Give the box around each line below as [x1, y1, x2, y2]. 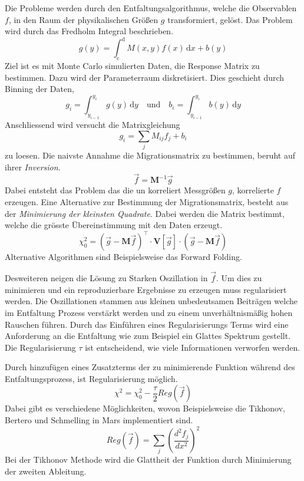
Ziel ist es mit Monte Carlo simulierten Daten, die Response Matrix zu [5, 60, 260, 72]
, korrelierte [232, 184, 274, 196]
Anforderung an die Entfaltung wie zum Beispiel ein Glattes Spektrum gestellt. [5, 330, 291, 342]
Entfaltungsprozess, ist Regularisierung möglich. [5, 372, 178, 384]
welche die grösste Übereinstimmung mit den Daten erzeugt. [5, 219, 223, 231]
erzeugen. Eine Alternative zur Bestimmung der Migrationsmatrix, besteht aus [5, 196, 289, 208]
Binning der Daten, [5, 83, 74, 95]
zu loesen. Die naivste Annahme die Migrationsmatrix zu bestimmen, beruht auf [5, 149, 295, 162]
